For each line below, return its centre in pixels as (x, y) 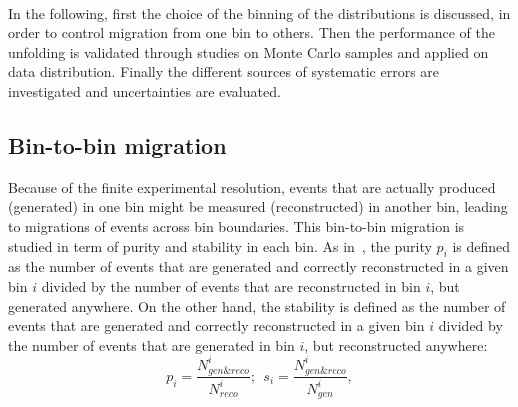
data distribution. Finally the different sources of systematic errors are (224, 71)
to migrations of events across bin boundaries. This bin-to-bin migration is (236, 225)
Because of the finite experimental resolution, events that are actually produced (252, 186)
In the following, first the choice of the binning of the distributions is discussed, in (259, 12)
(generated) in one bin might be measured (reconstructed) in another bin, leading (258, 206)
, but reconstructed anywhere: (396, 344)
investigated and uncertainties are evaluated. (144, 90)
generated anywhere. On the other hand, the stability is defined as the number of (257, 305)
